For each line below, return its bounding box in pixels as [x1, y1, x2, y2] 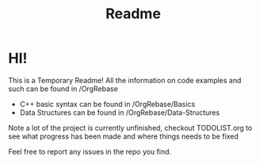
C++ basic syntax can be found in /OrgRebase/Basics [19, 99, 196, 109]
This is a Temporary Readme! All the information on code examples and [8, 75, 242, 85]
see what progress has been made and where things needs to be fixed [8, 132, 239, 141]
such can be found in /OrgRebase [8, 84, 119, 93]
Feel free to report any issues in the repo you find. [8, 147, 172, 156]
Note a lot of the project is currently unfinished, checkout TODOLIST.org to [8, 123, 253, 132]
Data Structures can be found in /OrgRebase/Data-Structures [19, 108, 220, 117]
